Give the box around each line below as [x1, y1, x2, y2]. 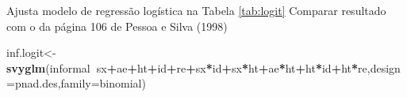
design [370, 59, 401, 76]
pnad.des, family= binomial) [14, 75, 146, 91]
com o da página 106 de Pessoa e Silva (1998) [6, 17, 228, 34]
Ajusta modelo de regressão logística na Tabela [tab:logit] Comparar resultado [6, 2, 386, 18]
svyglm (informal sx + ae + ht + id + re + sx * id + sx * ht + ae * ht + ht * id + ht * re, [6, 59, 371, 76]
